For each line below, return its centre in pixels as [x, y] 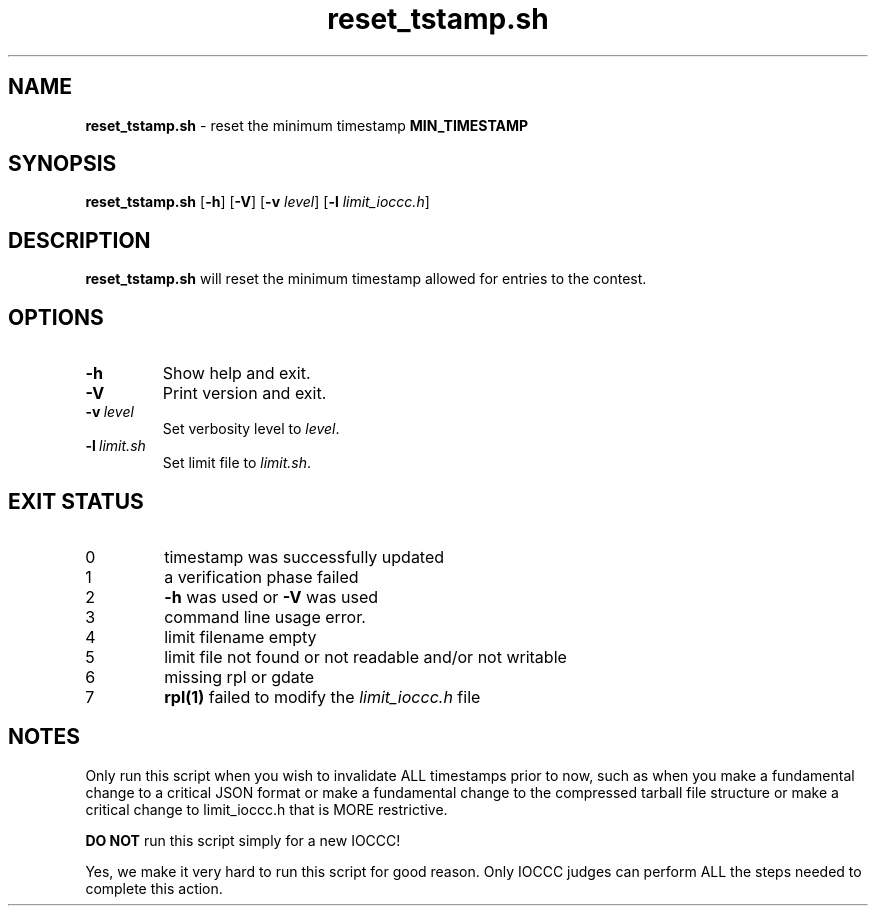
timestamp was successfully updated [304, 556]
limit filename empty [240, 636]
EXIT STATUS [76, 501]
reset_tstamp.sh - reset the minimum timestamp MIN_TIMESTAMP [307, 125]
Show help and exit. [236, 373]
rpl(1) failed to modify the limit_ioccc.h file [322, 696]
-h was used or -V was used [271, 596]
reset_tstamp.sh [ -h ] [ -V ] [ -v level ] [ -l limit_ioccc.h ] [257, 202]
